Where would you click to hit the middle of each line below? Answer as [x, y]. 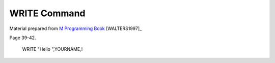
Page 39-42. [23, 38]
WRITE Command [47, 13]
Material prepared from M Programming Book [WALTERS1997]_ [76, 28]
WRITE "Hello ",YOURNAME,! [52, 49]
